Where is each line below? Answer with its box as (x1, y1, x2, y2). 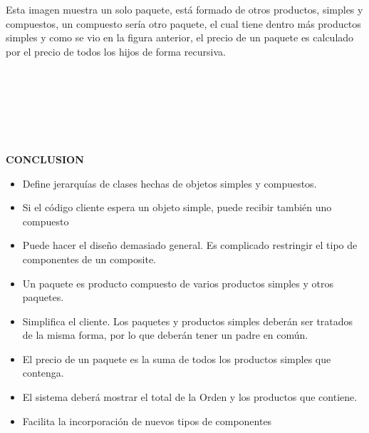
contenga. (22, 365, 64, 380)
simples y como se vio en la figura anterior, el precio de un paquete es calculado (6, 30, 354, 45)
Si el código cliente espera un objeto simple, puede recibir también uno (22, 200, 332, 215)
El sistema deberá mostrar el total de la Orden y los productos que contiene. (22, 389, 358, 404)
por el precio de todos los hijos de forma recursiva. (6, 44, 226, 58)
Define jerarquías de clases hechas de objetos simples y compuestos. (22, 175, 317, 190)
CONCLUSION (6, 151, 84, 166)
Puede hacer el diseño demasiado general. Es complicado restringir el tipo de (22, 238, 358, 253)
